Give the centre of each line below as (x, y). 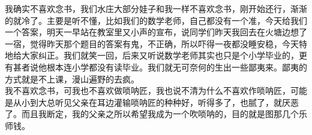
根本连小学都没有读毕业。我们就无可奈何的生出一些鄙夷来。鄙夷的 (177, 67)
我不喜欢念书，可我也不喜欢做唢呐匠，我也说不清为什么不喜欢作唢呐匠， (148, 90)
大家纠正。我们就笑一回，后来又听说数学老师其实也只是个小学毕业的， (160, 55)
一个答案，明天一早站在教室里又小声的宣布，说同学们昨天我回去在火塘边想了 (156, 32)
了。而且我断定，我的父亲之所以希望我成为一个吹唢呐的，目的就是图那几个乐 (156, 114)
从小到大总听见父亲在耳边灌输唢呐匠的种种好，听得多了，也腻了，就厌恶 (156, 102)
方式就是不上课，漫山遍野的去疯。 (72, 79)
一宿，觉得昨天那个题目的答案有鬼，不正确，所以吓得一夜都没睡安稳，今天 (152, 43)
